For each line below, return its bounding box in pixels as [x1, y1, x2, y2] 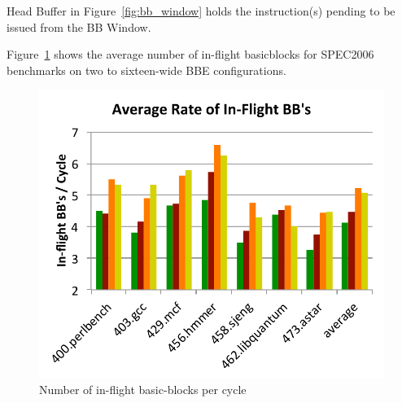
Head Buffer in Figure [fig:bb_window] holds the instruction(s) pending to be [7, 2, 395, 19]
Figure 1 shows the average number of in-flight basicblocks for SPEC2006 [7, 46, 374, 63]
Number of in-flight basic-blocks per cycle [39, 381, 247, 398]
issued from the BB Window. [7, 18, 151, 35]
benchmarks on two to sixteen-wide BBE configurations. [7, 61, 286, 78]
